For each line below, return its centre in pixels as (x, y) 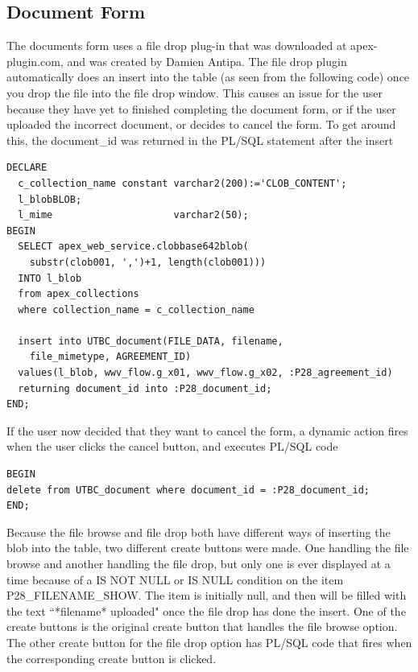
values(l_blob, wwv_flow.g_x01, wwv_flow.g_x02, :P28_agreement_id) (205, 373)
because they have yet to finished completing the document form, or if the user (201, 108)
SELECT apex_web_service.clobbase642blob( (133, 247)
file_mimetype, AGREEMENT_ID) (110, 357)
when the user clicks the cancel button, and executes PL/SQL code (172, 446)
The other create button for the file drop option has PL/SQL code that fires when (209, 642)
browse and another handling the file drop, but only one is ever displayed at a (199, 564)
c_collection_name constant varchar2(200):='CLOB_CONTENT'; (182, 183)
